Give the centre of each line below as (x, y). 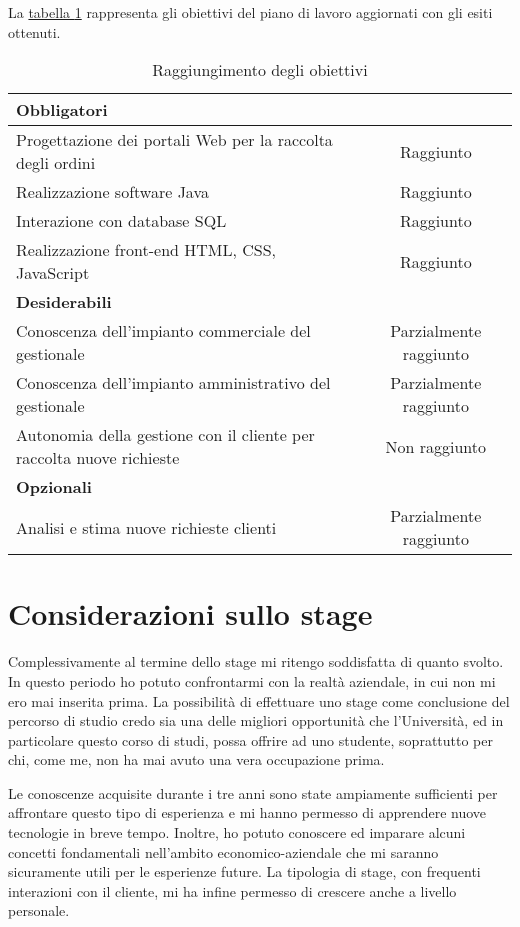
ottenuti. (34, 31)
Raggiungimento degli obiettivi (260, 70)
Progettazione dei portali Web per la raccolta (174, 140)
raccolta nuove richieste (98, 458)
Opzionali (54, 487)
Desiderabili (64, 302)
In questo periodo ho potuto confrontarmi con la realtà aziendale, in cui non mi (252, 680)
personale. (39, 910)
